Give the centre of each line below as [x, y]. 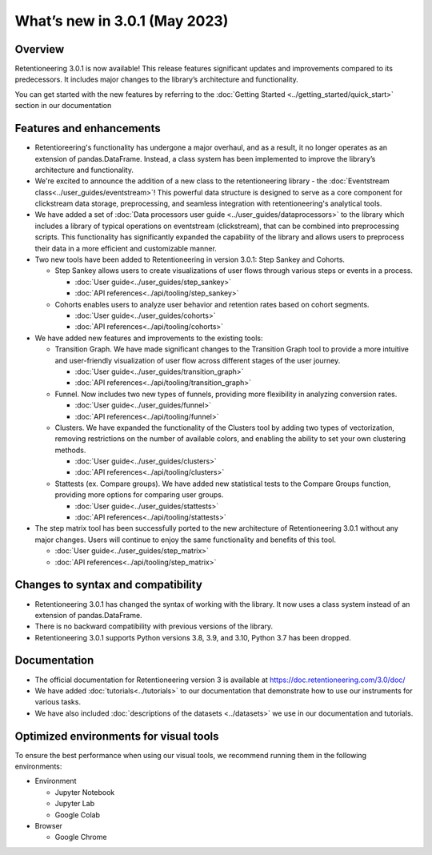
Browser [49, 826]
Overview [40, 49]
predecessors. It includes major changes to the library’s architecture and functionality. [157, 79]
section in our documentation [63, 106]
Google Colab [77, 815]
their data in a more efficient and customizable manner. [126, 248]
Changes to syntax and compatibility [109, 585]
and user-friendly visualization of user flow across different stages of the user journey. [198, 360]
